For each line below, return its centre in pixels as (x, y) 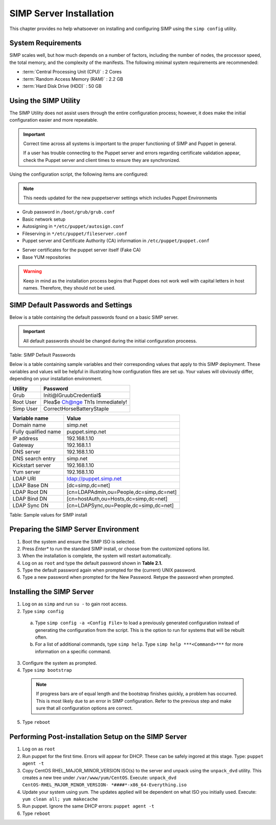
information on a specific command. (73, 651)
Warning (32, 271)
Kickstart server (32, 465)
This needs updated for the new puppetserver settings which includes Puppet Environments (120, 198)
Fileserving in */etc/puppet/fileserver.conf (75, 233)
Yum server (27, 472)
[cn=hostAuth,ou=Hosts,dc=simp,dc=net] (117, 499)
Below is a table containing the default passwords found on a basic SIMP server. (94, 317)
